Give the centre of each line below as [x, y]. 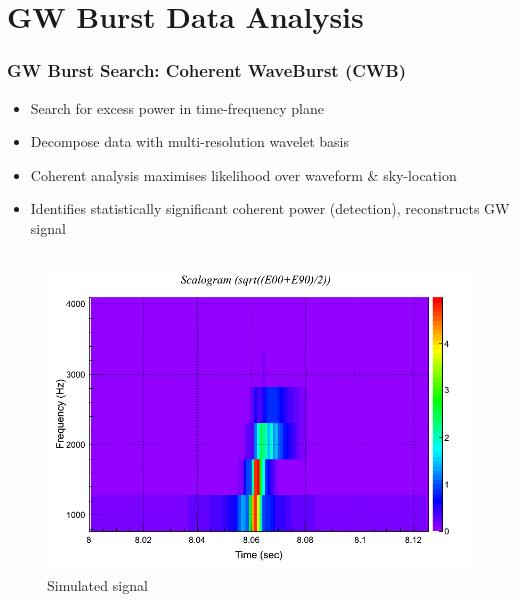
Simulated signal [97, 584]
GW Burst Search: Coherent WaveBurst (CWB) [206, 70]
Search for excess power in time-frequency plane [177, 107]
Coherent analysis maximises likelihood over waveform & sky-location [243, 174]
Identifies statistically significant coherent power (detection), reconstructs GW [270, 208]
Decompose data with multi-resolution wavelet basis [190, 141]
